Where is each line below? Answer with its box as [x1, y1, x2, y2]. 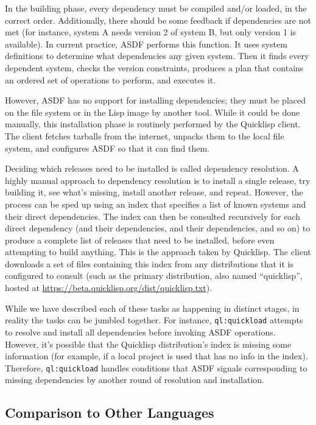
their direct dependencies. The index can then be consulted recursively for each [5, 209, 300, 222]
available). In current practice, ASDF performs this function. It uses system [5, 37, 287, 50]
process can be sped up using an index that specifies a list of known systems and [5, 197, 306, 210]
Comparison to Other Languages [5, 403, 214, 422]
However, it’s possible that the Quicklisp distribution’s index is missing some [5, 337, 292, 350]
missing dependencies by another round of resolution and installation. [5, 373, 265, 386]
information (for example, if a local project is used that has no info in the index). [5, 349, 308, 362]
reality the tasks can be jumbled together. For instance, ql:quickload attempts [5, 314, 303, 326]
